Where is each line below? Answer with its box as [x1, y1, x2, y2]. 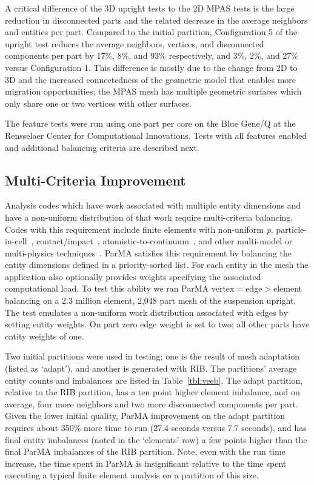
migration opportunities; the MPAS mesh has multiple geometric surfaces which [5, 85, 302, 98]
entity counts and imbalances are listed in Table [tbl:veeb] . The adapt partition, [5, 373, 303, 386]
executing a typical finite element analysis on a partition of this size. [5, 469, 259, 481]
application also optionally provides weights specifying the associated [5, 270, 261, 283]
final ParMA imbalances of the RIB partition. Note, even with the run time [5, 445, 286, 458]
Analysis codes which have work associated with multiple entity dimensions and [5, 199, 301, 212]
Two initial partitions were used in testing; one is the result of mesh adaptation [5, 350, 299, 363]
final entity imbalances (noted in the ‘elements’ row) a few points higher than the [5, 433, 307, 446]
